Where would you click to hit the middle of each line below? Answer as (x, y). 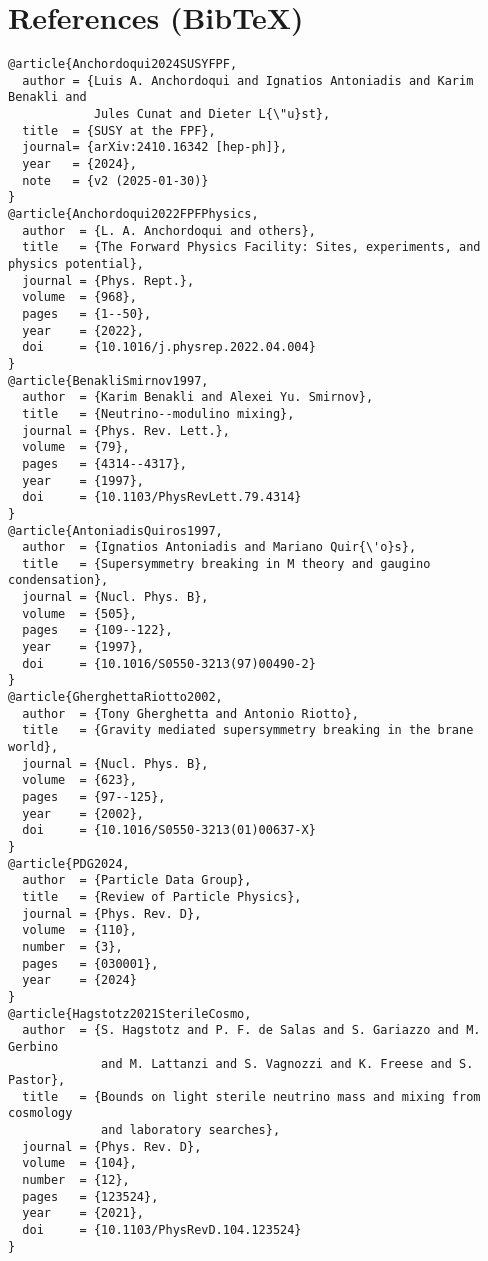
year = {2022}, (83, 330)
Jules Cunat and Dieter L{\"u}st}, (212, 114)
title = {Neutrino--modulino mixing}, (158, 413)
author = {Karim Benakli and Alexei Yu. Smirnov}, (198, 397)
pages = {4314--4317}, (104, 463)
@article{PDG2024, (69, 863)
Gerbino (33, 1046)
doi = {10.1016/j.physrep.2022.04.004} (169, 347)
